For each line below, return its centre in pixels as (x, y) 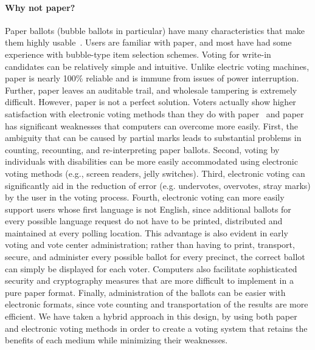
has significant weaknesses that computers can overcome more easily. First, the (151, 125)
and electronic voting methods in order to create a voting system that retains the (156, 328)
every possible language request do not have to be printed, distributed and (144, 221)
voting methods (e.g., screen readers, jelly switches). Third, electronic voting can (155, 173)
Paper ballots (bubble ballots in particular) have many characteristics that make (155, 30)
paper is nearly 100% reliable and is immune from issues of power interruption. (152, 78)
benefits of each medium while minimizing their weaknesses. (116, 340)
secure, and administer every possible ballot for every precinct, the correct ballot (155, 257)
